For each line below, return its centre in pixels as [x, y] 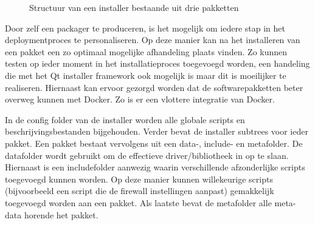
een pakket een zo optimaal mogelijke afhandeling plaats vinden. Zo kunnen [146, 51]
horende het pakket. [61, 214]
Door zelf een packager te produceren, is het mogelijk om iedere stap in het [145, 28]
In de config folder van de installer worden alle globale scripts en [125, 119]
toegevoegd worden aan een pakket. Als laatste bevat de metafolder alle [138, 202]
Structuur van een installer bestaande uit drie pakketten [134, 7]
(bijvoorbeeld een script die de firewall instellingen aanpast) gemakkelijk [140, 191]
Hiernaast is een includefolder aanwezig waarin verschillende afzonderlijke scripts [155, 167]
